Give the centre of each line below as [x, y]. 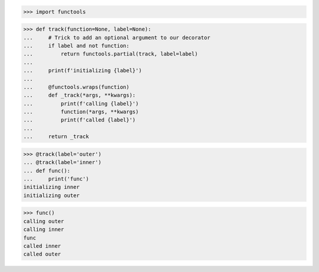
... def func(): [47, 171]
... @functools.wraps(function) [77, 87]
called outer [42, 254]
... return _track [56, 137]
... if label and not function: [77, 45]
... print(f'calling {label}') [81, 104]
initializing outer [51, 195]
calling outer [44, 221]
